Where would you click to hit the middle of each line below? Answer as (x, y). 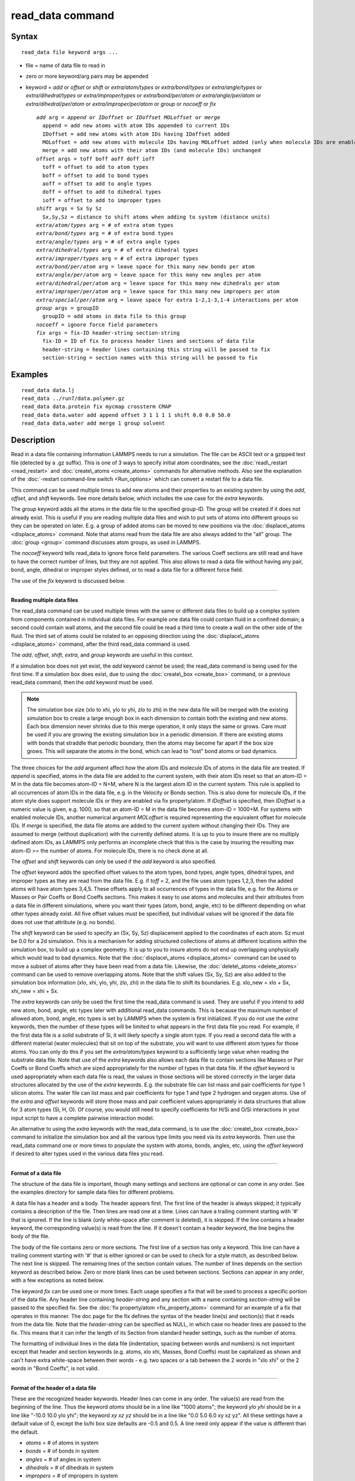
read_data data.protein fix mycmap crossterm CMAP (96, 407)
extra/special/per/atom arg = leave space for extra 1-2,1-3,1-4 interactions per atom (167, 300)
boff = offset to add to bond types (96, 175)
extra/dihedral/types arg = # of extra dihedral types (117, 250)
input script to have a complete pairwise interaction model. (83, 1118)
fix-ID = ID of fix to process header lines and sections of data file (149, 341)
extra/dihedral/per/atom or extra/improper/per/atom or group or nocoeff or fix (121, 104)
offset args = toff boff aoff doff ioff (96, 159)
